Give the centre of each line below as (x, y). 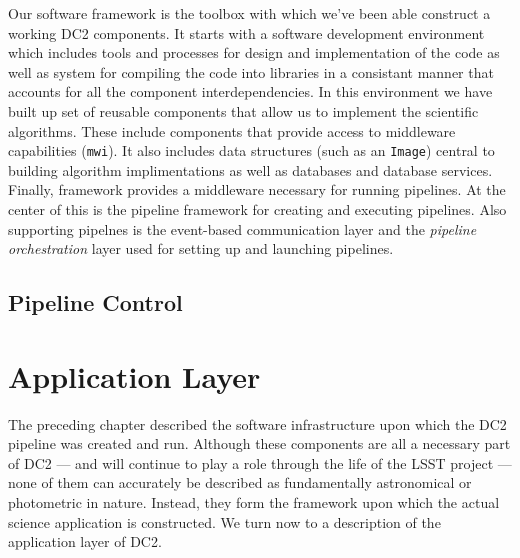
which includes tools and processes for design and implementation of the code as (254, 52)
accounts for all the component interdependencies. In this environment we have (250, 91)
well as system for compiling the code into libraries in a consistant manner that (251, 71)
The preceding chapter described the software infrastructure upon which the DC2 (257, 423)
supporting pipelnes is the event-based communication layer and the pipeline (242, 228)
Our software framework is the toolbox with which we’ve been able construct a (249, 13)
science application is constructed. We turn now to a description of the (224, 521)
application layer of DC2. (85, 541)
